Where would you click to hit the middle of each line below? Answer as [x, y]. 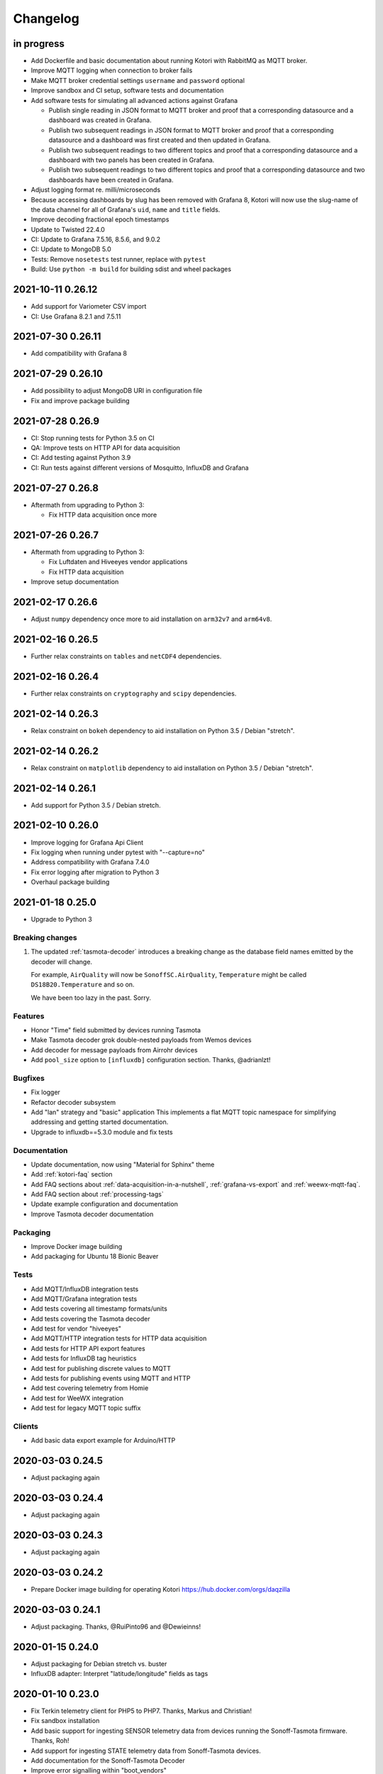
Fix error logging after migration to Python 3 [95, 872]
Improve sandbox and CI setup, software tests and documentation [127, 90]
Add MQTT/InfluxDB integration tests [85, 1289]
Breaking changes [45, 937]
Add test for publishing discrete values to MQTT [101, 1368]
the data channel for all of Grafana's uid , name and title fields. [126, 209]
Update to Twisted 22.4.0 [68, 229]
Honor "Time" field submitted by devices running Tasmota [116, 1030]
